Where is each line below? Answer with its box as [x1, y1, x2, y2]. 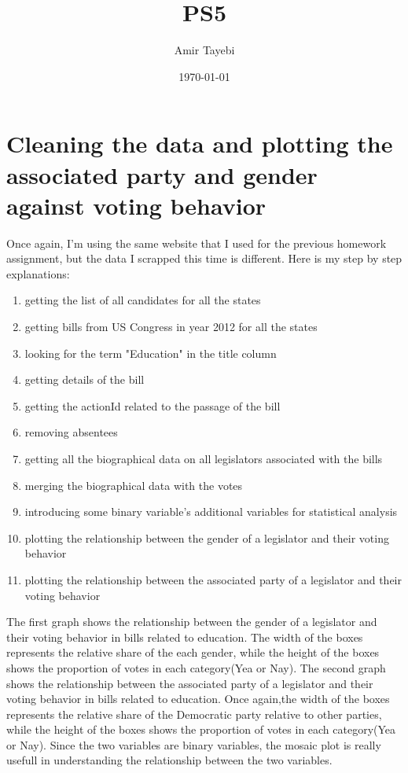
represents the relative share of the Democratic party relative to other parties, [6, 705, 382, 722]
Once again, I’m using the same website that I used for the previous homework [6, 234, 387, 251]
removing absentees [24, 424, 118, 440]
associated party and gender [6, 158, 318, 190]
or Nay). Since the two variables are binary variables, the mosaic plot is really [6, 736, 381, 753]
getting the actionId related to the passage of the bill [24, 397, 281, 414]
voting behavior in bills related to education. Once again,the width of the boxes [6, 690, 390, 707]
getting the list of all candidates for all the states [24, 292, 261, 308]
